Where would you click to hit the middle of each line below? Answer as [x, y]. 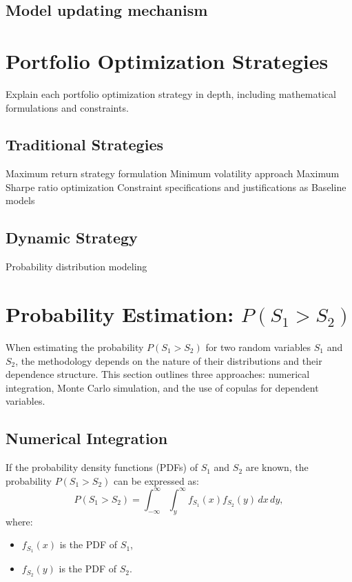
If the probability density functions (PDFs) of [102, 467]
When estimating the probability [75, 347]
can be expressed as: [156, 480]
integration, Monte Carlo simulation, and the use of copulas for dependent [162, 387]
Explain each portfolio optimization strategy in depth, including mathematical [171, 93]
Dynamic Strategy [72, 238]
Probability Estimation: [120, 314]
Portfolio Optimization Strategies [167, 60]
